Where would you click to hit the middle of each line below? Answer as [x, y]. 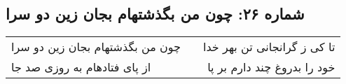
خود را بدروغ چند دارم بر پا [271, 67]
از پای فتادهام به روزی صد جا [81, 67]
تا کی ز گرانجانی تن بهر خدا [269, 47]
